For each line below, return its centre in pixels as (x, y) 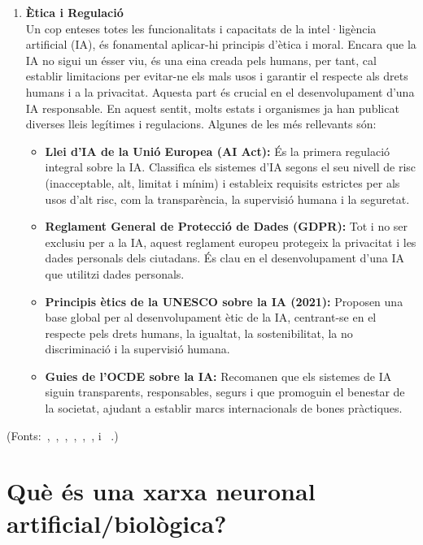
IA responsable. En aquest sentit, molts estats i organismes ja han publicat (212, 108)
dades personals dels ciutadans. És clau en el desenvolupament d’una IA (225, 258)
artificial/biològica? (117, 523)
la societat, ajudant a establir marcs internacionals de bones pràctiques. (224, 408)
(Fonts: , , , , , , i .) (63, 435)
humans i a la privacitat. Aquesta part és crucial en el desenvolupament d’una (220, 91)
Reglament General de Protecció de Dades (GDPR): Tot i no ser (227, 226)
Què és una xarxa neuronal (161, 491)
